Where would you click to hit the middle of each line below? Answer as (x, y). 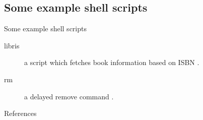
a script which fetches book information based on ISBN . (112, 62)
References (20, 113)
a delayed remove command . (69, 96)
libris (12, 45)
